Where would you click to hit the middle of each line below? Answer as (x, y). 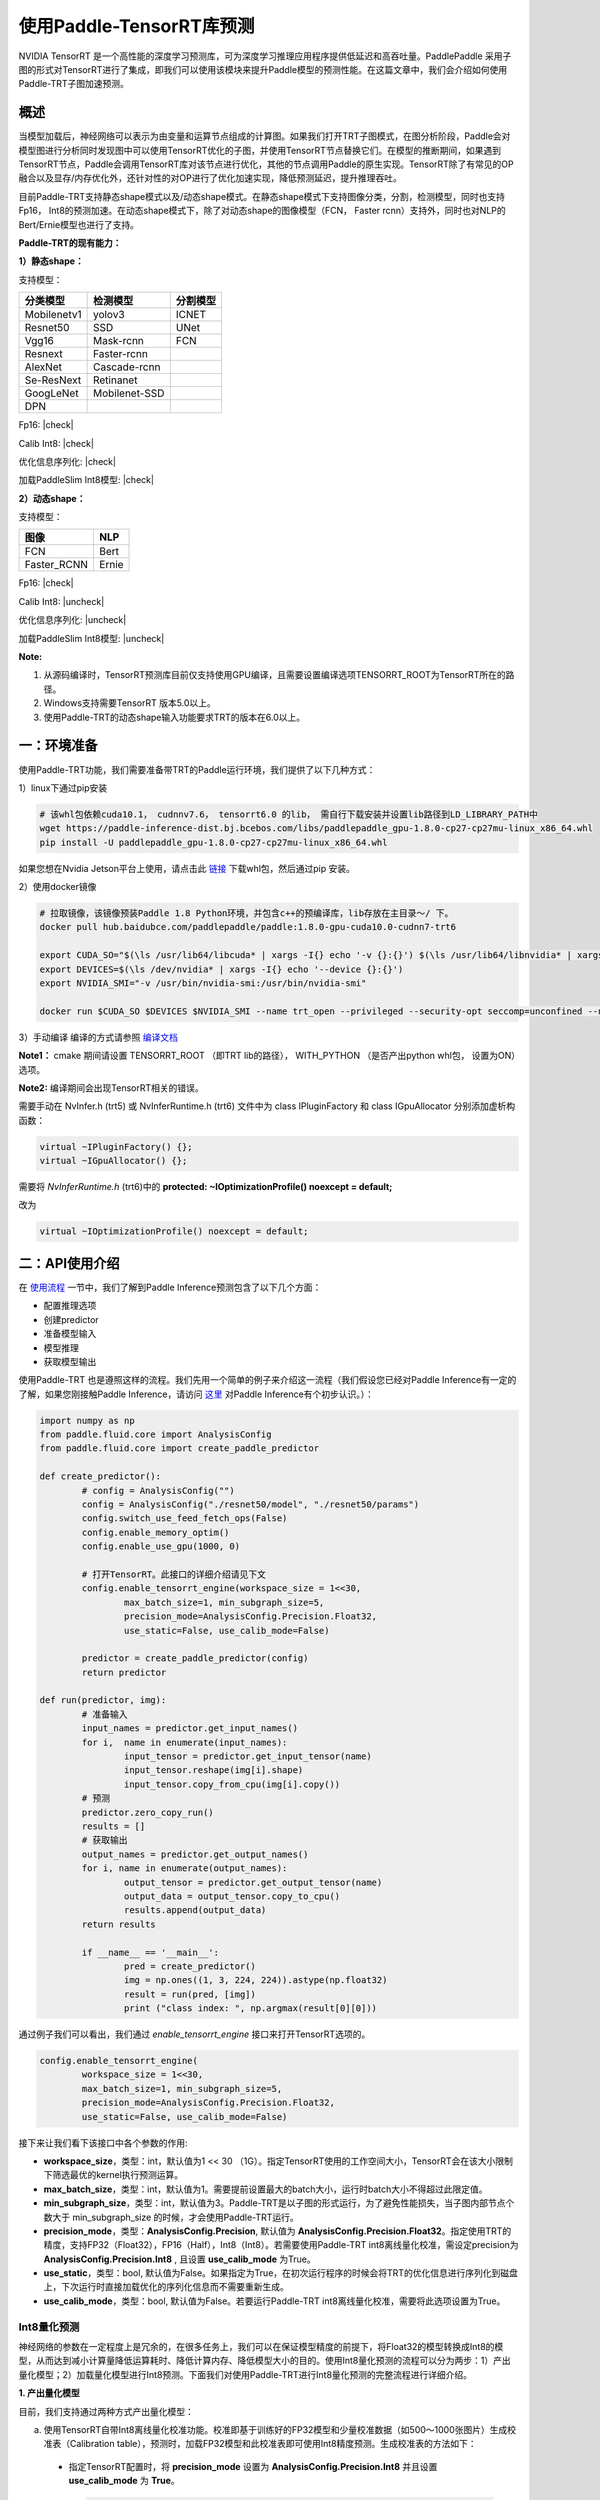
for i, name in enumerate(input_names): (184, 1742)
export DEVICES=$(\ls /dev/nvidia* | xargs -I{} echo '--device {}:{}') (221, 969)
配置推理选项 (70, 1306)
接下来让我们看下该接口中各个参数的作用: (103, 2142)
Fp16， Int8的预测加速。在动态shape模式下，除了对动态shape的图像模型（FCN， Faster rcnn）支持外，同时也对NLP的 (262, 211)
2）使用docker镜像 (57, 887)
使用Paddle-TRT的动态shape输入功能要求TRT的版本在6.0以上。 (174, 717)
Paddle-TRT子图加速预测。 (73, 84)
